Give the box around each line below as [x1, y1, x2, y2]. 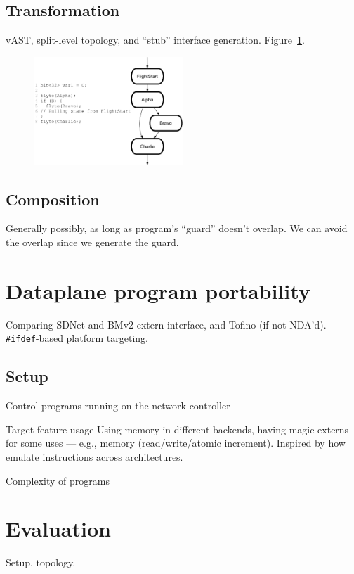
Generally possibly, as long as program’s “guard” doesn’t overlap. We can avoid [6, 221, 348, 236]
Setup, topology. [6, 555, 76, 570]
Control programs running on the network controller [6, 398, 230, 413]
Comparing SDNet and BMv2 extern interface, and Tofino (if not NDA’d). [6, 317, 327, 331]
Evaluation [6, 514, 111, 543]
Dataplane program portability [6, 276, 310, 305]
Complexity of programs [6, 473, 110, 487]
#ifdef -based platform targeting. [6, 331, 148, 345]
